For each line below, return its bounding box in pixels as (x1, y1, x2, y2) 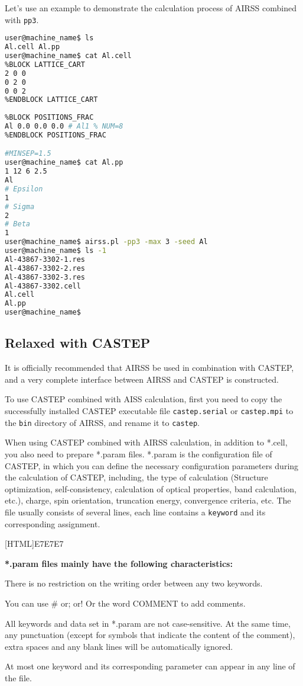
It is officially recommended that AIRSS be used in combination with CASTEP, (5, 361, 294, 374)
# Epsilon (5, 184, 43, 193)
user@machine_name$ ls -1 (5, 246, 106, 255)
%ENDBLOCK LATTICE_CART (5, 95, 98, 104)
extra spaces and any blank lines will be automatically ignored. (5, 640, 233, 652)
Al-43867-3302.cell (5, 281, 81, 290)
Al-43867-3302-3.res (5, 273, 86, 281)
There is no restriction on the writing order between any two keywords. (5, 577, 263, 589)
